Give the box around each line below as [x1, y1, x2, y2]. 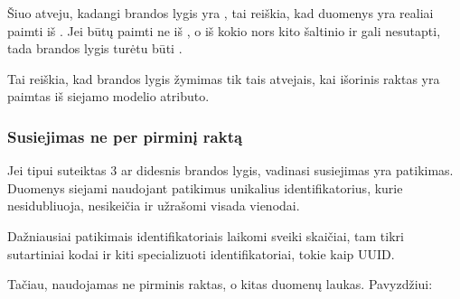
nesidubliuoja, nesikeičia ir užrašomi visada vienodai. [7, 196, 300, 215]
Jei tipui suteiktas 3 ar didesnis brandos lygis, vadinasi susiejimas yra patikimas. [7, 161, 454, 180]
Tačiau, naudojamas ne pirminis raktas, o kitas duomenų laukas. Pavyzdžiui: [7, 275, 433, 294]
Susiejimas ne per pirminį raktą [7, 125, 243, 147]
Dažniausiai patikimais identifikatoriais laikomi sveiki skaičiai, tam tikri [7, 226, 404, 245]
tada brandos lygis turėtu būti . [7, 39, 183, 58]
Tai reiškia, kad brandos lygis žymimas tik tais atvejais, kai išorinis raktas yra [7, 69, 440, 88]
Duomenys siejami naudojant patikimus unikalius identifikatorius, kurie [7, 178, 403, 197]
